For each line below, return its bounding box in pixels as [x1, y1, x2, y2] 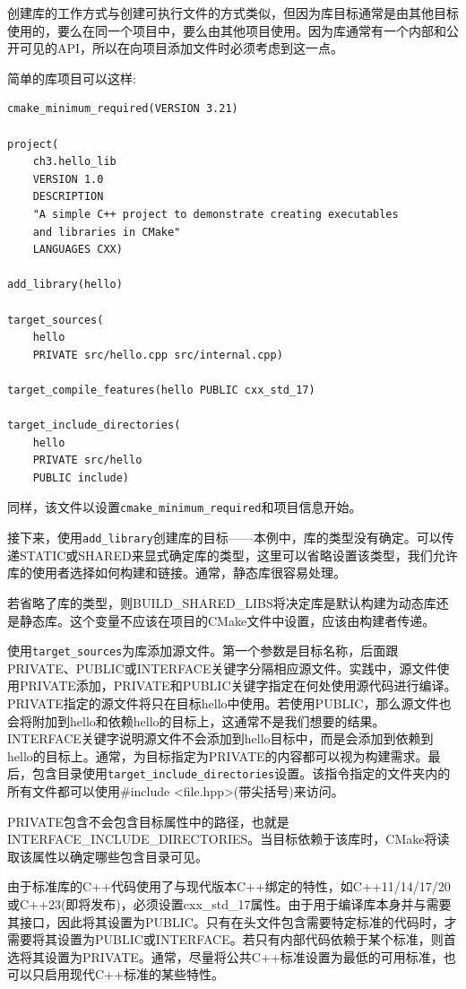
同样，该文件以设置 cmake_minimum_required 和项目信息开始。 [7, 498, 362, 516]
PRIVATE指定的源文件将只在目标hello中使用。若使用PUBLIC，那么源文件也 [7, 693, 452, 712]
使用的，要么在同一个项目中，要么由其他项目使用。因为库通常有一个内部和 [7, 21, 446, 39]
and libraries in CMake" [32, 225, 181, 239]
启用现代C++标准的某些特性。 [44, 965, 224, 984]
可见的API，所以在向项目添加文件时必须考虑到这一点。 [19, 39, 344, 57]
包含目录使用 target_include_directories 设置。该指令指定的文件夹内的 [31, 764, 451, 783]
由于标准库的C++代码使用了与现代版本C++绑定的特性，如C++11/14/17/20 [7, 877, 451, 896]
